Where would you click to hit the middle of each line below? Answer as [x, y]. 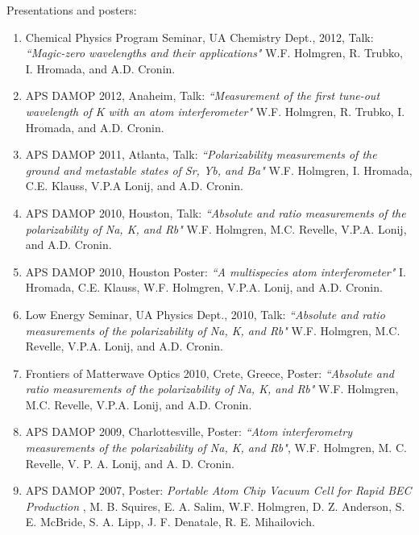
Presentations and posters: [72, 10]
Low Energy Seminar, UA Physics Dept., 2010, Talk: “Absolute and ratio [205, 314]
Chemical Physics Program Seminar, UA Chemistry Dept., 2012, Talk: [199, 37]
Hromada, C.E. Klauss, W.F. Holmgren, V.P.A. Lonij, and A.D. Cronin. [204, 287]
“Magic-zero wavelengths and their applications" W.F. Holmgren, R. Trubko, [214, 53]
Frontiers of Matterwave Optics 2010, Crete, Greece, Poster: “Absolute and [209, 373]
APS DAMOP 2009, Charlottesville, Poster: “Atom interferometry [189, 431]
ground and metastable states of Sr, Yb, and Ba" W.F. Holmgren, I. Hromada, [219, 170]
